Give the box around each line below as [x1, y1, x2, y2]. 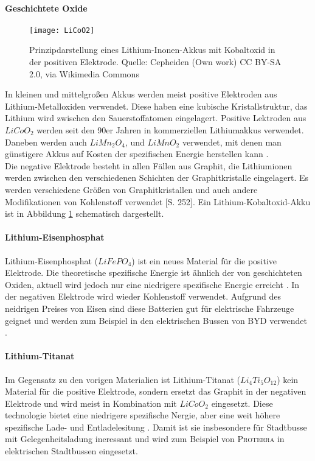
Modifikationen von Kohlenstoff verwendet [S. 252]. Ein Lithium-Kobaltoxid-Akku [5, 195, 311, 208]
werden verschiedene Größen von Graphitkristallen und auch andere [5, 183, 258, 195]
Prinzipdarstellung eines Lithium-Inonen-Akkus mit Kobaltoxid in [29, 43, 275, 56]
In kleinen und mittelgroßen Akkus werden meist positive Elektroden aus [5, 88, 277, 100]
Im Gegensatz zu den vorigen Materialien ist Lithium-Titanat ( [5, 373, 241, 385]
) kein [277, 373, 299, 385]
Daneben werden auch [5, 135, 87, 148]
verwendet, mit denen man [182, 135, 282, 148]
